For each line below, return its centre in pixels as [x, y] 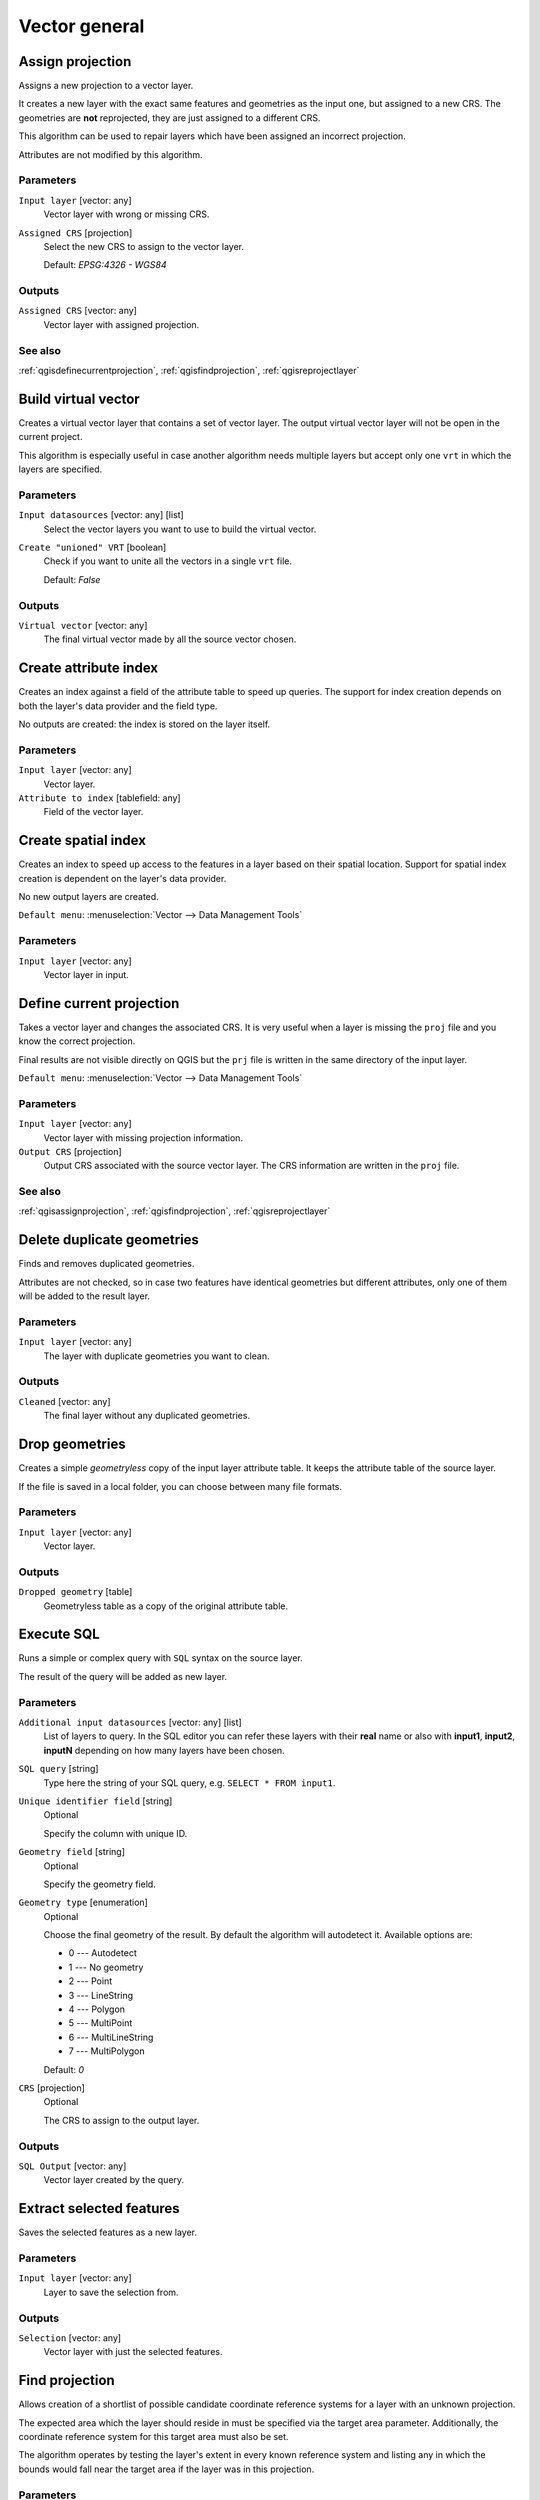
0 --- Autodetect [102, 1953]
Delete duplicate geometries [109, 1240]
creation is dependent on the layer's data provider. [122, 878]
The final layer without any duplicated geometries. [146, 1416]
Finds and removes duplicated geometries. [106, 1264]
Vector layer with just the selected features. [133, 2352]
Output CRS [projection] [70, 1151]
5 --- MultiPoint [100, 2023]
